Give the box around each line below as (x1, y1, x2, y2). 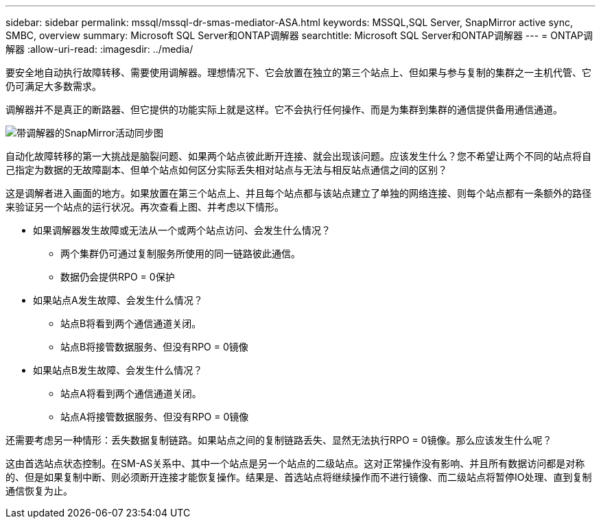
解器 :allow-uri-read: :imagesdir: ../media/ (5, 43, 193, 55)
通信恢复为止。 (5, 485, 73, 497)
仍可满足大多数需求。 (5, 80, 102, 92)
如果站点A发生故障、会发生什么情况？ (33, 294, 203, 306)
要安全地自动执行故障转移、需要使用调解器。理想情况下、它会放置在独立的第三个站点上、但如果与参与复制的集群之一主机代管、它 (5, 67, 591, 78)
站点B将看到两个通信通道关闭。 (60, 318, 202, 329)
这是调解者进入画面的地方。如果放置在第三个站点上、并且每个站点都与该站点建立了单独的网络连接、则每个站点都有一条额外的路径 (5, 187, 591, 199)
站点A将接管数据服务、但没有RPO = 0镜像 (60, 411, 249, 422)
